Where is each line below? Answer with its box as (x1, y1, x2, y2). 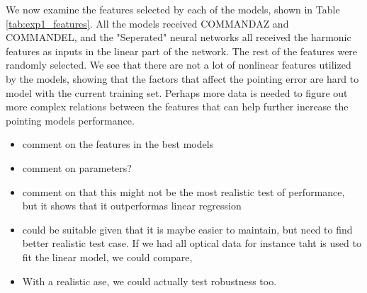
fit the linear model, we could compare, (22, 249, 193, 264)
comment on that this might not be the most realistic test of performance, (22, 184, 345, 199)
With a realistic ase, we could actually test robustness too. (22, 273, 277, 288)
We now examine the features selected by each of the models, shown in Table (6, 2, 340, 16)
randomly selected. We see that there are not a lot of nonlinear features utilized (6, 57, 351, 72)
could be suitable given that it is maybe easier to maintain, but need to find (22, 222, 353, 236)
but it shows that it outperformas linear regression (22, 198, 242, 213)
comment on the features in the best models (22, 137, 214, 151)
